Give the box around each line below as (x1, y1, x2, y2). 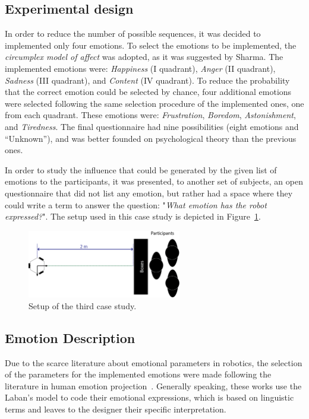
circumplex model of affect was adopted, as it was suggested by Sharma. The (5, 50, 283, 63)
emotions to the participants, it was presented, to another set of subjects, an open (5, 175, 303, 188)
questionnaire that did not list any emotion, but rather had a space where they (5, 186, 293, 199)
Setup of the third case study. (29, 299, 137, 312)
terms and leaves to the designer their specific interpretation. (5, 403, 226, 415)
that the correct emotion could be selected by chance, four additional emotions (5, 85, 292, 98)
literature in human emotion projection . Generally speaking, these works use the (5, 379, 302, 392)
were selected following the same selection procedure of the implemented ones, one (5, 97, 304, 109)
